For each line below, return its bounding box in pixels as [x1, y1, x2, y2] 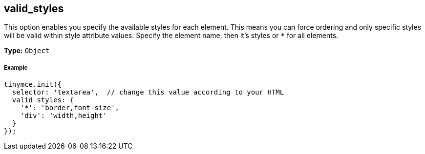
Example [4, 64, 28, 71]
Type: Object [4, 46, 50, 55]
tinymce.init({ [4, 80, 62, 89]
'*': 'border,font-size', [20, 104, 120, 112]
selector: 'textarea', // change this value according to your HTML [12, 88, 284, 96]
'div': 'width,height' [20, 112, 107, 120]
